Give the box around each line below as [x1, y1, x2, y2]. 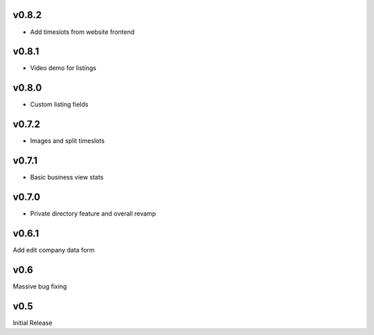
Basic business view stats [30, 173, 104, 182]
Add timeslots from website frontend [30, 28, 135, 36]
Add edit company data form [12, 246, 95, 254]
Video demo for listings [30, 64, 97, 72]
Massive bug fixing [12, 282, 67, 291]
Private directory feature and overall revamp [30, 209, 156, 218]
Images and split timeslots [30, 137, 105, 145]
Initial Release [12, 318, 53, 327]
